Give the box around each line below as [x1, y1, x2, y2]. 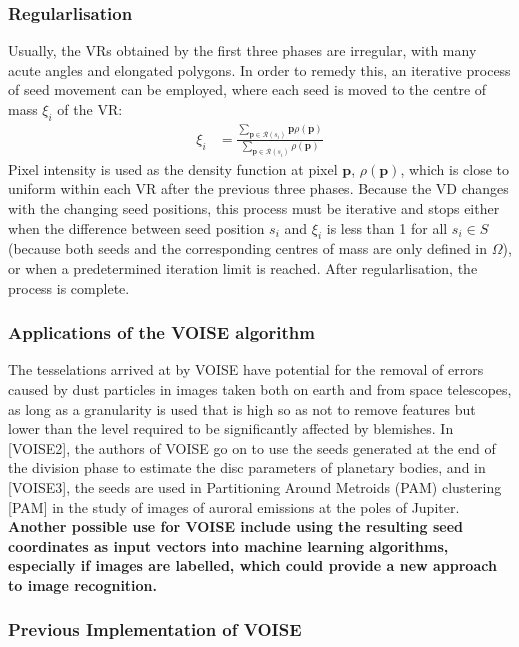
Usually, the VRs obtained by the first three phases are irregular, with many [8, 40, 477, 61]
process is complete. [8, 277, 130, 298]
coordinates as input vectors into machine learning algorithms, [8, 535, 449, 556]
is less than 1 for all [326, 217, 448, 238]
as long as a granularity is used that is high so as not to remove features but [8, 398, 476, 419]
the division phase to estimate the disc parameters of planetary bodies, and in [8, 457, 486, 478]
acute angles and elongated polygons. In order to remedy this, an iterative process [8, 59, 511, 80]
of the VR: [57, 99, 123, 119]
